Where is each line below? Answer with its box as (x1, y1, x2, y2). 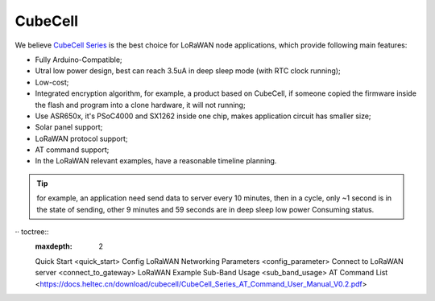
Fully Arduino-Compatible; (35, 55, 122, 64)
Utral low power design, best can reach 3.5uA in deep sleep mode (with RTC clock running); (35, 66, 342, 76)
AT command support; (35, 145, 110, 155)
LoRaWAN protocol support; (35, 134, 128, 143)
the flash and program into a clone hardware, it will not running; (35, 100, 246, 109)
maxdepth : (35, 241, 72, 251)
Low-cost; (35, 77, 69, 87)
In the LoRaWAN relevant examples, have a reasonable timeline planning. (35, 156, 277, 166)
